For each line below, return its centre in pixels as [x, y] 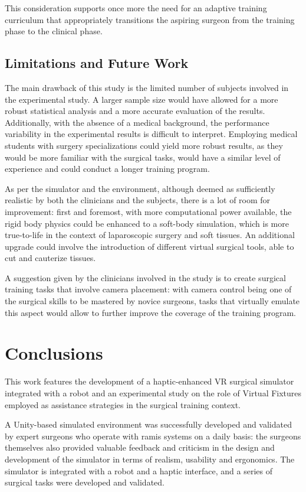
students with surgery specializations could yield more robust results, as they [144, 145]
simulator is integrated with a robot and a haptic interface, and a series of [139, 470]
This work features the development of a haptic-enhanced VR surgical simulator [149, 381]
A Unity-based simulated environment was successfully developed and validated [148, 424]
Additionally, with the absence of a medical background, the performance [137, 122]
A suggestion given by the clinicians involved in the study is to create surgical [145, 277]
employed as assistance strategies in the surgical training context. [123, 404]
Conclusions [54, 353]
